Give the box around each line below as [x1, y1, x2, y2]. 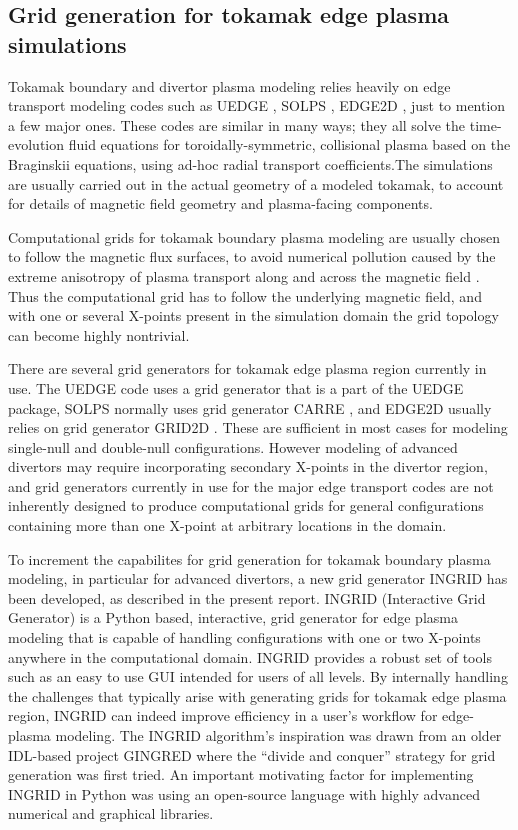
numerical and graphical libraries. [8, 803, 214, 824]
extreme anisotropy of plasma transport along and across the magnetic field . [8, 265, 480, 286]
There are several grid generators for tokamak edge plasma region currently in [8, 358, 487, 379]
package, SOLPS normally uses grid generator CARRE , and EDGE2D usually [8, 397, 492, 418]
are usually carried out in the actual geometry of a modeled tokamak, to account [8, 173, 504, 194]
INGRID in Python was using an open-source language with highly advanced [8, 783, 480, 804]
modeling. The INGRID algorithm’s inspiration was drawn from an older [55, 725, 502, 745]
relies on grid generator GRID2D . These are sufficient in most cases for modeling [8, 417, 508, 438]
